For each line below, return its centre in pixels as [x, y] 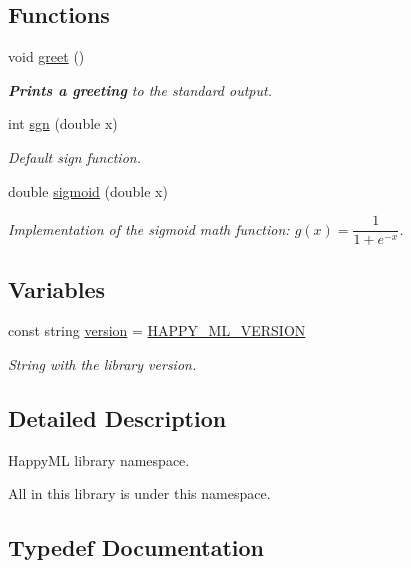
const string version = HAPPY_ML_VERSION [157, 330]
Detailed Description [117, 418]
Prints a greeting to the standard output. [140, 89]
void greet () [46, 56]
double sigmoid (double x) [88, 190]
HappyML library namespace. [99, 459]
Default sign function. [74, 156]
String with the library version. [102, 364]
